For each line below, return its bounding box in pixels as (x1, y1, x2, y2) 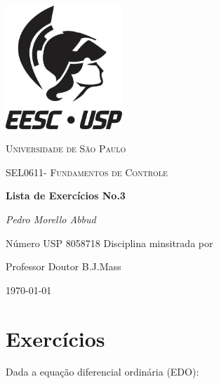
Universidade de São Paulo (6, 141, 126, 156)
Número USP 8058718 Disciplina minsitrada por (6, 235, 213, 250)
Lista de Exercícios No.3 (6, 188, 126, 203)
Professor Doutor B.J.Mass (6, 259, 121, 274)
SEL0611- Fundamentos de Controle (6, 164, 168, 179)
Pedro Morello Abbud (6, 211, 96, 226)
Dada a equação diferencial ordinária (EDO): (6, 364, 199, 379)
